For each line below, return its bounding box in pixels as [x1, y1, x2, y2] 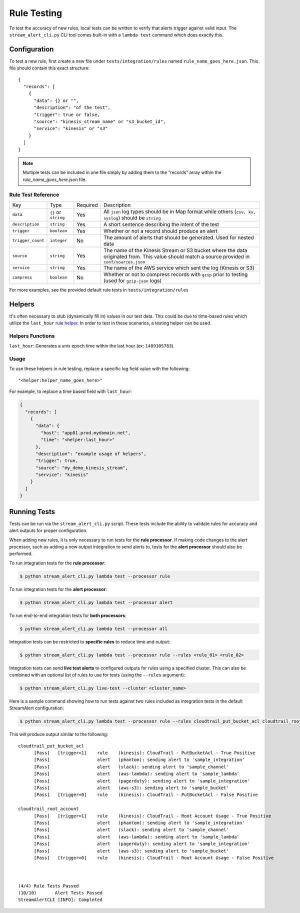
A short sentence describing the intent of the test [103, 220, 219, 227]
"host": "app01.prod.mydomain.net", [40, 430, 131, 435]
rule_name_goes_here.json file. [22, 176, 87, 182]
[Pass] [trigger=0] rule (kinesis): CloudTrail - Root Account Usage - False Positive [33, 855, 274, 860]
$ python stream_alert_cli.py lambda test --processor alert [19, 599, 173, 605]
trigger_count [12, 238, 44, 243]
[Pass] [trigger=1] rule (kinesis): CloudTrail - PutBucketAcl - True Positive [33, 750, 255, 756]
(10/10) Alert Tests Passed [18, 890, 102, 895]
